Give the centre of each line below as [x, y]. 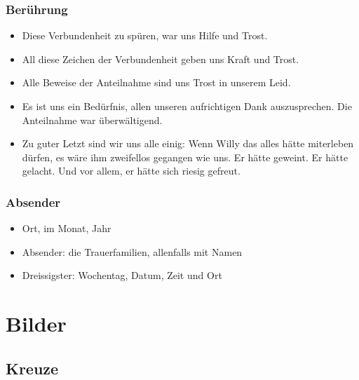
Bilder [36, 324]
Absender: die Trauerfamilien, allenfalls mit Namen [132, 251]
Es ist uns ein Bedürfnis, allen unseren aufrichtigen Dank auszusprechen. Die [187, 106]
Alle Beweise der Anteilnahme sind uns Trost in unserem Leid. [156, 82]
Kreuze [32, 368]
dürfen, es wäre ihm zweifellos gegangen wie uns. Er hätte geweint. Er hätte [185, 157]
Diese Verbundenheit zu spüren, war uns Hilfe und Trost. [145, 35]
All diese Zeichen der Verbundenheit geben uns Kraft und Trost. [161, 59]
